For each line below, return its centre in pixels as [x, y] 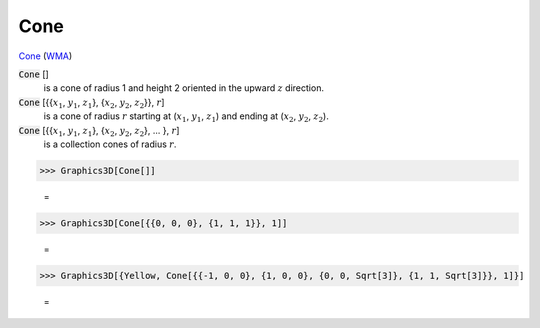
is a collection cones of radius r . [110, 144]
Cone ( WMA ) [45, 56]
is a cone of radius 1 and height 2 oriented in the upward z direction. [184, 88]
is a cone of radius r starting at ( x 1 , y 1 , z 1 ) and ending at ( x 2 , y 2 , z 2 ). [186, 117]
